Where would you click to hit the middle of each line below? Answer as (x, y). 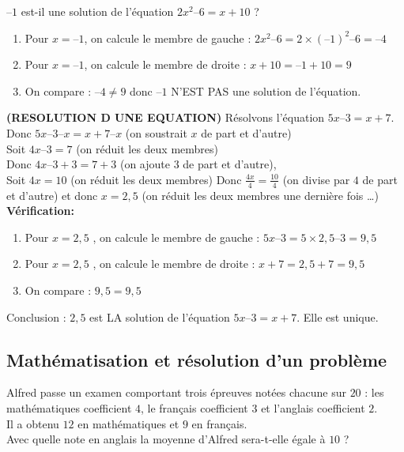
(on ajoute (145, 164)
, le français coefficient (194, 407)
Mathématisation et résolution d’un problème (197, 359)
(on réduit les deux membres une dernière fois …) (260, 195)
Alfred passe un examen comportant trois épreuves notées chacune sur (176, 392)
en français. (219, 423)
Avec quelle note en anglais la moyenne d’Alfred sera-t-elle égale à (166, 439)
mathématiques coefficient (69, 407)
